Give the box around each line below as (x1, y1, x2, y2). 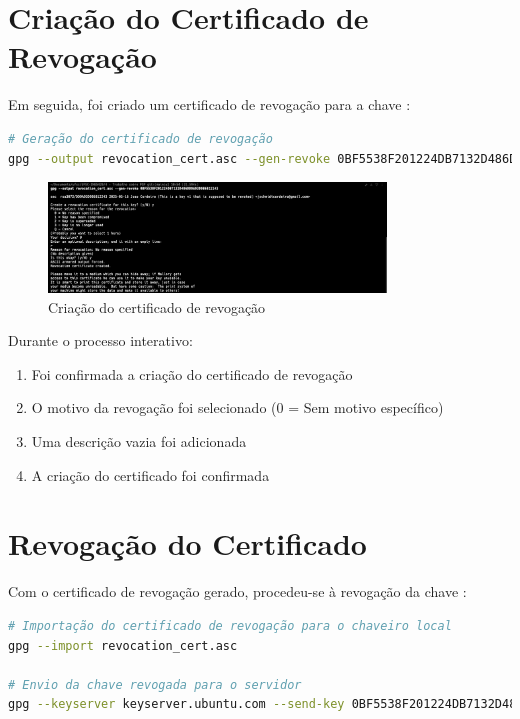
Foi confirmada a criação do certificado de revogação (31, 363, 353, 384)
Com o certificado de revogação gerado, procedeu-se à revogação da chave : (8, 581, 467, 602)
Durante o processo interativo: (8, 330, 193, 351)
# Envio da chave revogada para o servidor (8, 677, 302, 692)
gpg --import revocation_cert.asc (8, 638, 238, 653)
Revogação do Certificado (8, 523, 367, 564)
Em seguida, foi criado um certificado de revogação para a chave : (8, 94, 411, 115)
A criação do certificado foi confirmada (31, 464, 270, 485)
